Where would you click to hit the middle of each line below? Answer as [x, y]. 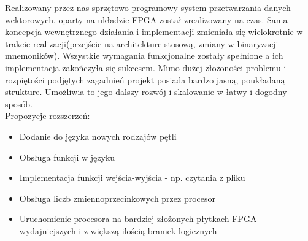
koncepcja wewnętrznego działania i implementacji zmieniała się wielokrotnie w [154, 32]
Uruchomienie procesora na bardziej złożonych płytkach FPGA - [141, 219]
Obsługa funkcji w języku [67, 157]
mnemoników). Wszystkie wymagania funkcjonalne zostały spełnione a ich [144, 55]
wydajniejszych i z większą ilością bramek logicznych [118, 230]
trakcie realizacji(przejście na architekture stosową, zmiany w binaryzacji [142, 43]
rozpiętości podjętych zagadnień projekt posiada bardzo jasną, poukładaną [145, 79]
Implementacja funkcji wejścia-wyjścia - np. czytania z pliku [132, 178]
